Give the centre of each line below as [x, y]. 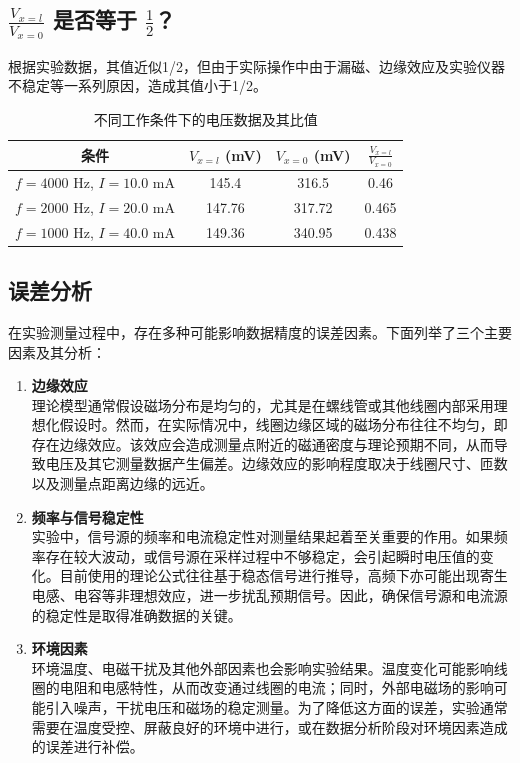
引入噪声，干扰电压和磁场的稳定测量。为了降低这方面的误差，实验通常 [276, 707]
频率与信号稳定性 [87, 516]
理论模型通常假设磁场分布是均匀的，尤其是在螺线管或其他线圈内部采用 [262, 404]
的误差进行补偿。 [87, 746]
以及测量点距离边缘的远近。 [122, 483]
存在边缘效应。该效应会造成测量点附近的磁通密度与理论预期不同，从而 [262, 443]
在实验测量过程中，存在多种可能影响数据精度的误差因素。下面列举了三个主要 [260, 331]
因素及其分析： [57, 351]
